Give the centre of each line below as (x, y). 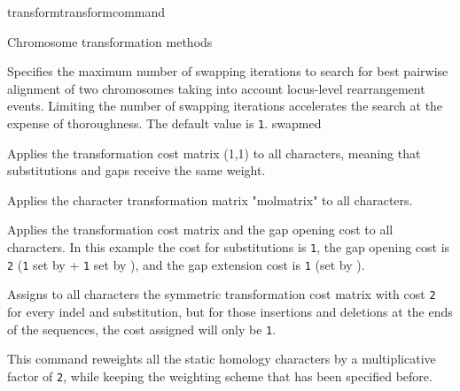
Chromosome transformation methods (110, 41)
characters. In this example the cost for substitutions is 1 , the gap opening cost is (229, 247)
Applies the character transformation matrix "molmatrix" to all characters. (210, 199)
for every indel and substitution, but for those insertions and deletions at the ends (230, 311)
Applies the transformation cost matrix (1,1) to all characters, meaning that (214, 153)
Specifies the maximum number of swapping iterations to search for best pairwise (228, 71)
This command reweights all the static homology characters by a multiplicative (222, 359)
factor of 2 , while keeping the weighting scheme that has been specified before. (220, 376)
